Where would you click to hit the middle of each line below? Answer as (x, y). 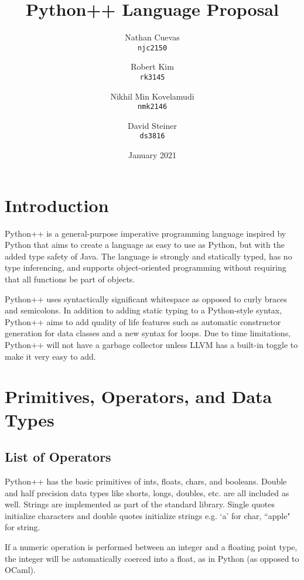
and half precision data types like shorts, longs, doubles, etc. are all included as (147, 492)
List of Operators (58, 457)
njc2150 (152, 48)
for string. (23, 527)
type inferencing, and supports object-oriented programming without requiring (146, 267)
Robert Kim (152, 66)
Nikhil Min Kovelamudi (152, 96)
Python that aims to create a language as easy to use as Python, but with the (145, 245)
